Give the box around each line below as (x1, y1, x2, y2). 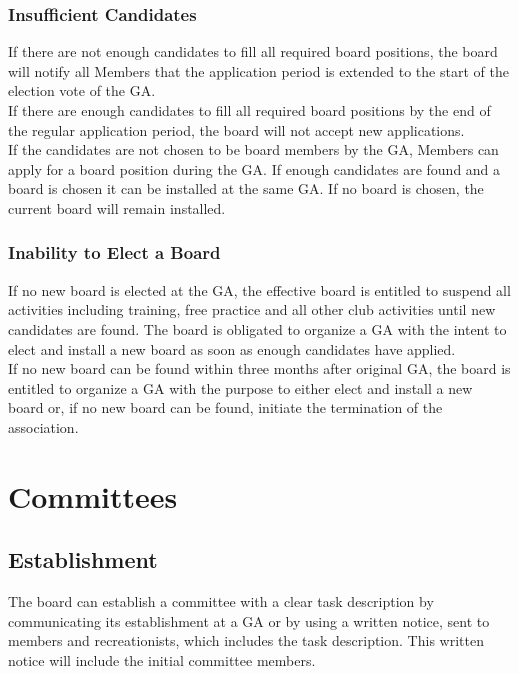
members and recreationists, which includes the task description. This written (8, 630, 484, 651)
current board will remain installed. (8, 197, 226, 218)
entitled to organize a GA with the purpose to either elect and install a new (8, 377, 473, 398)
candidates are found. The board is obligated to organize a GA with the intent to (8, 318, 507, 339)
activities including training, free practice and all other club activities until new (8, 299, 496, 320)
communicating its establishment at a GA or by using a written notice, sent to (8, 610, 490, 631)
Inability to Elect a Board (8, 240, 221, 265)
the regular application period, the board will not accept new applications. (8, 119, 465, 140)
